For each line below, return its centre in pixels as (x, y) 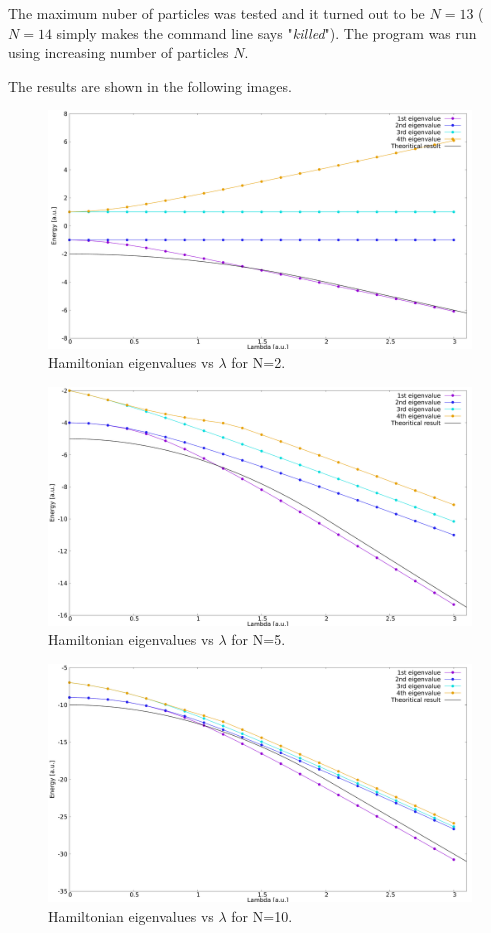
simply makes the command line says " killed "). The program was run (266, 32)
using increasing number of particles (118, 52)
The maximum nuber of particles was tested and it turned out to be (216, 13)
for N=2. (258, 362)
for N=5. (258, 639)
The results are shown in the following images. (150, 85)
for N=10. (262, 915)
